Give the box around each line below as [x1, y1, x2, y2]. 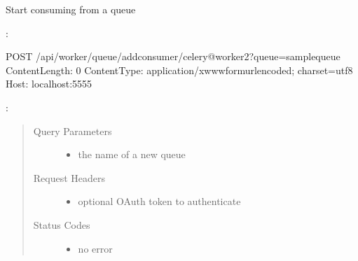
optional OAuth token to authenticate [78, 194, 241, 209]
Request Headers [33, 170, 106, 185]
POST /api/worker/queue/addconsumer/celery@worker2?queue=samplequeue [6, 49, 340, 64]
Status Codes [33, 217, 90, 232]
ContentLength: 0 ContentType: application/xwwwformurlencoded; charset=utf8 [6, 62, 353, 77]
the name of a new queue [78, 147, 186, 162]
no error [78, 241, 113, 255]
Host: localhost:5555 [6, 76, 92, 91]
